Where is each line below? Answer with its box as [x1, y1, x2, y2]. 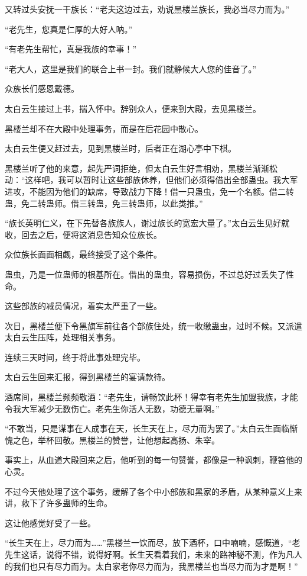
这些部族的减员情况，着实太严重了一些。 [5, 300, 162, 312]
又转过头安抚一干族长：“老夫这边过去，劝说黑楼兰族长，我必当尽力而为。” [5, 3, 290, 15]
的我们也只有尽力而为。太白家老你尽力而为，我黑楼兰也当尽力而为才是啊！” [5, 559, 298, 572]
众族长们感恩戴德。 [5, 82, 79, 95]
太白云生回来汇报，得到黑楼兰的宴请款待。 [5, 371, 170, 383]
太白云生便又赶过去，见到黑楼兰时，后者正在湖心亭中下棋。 [5, 142, 236, 155]
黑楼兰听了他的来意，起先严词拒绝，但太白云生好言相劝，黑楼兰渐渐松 [5, 162, 277, 174]
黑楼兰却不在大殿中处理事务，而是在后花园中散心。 [5, 122, 203, 134]
